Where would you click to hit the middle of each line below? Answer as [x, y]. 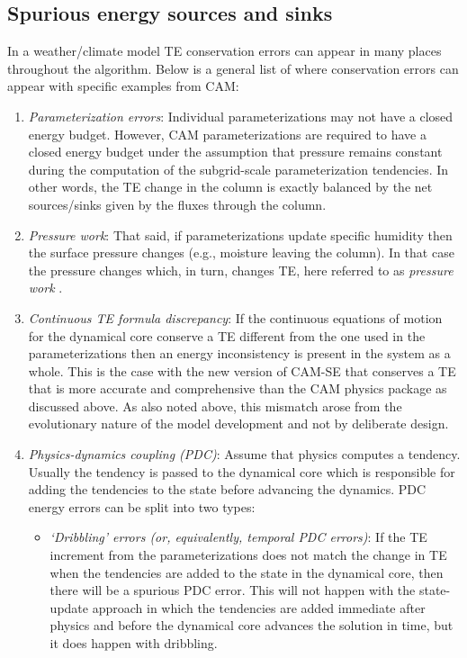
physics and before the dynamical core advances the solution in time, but [251, 625]
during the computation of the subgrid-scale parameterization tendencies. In [238, 169]
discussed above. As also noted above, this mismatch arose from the [215, 406]
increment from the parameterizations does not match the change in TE [248, 555]
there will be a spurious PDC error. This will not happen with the [233, 590]
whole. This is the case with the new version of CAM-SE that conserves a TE [242, 370]
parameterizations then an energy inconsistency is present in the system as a [239, 353]
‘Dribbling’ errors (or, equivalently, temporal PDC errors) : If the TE [238, 537]
